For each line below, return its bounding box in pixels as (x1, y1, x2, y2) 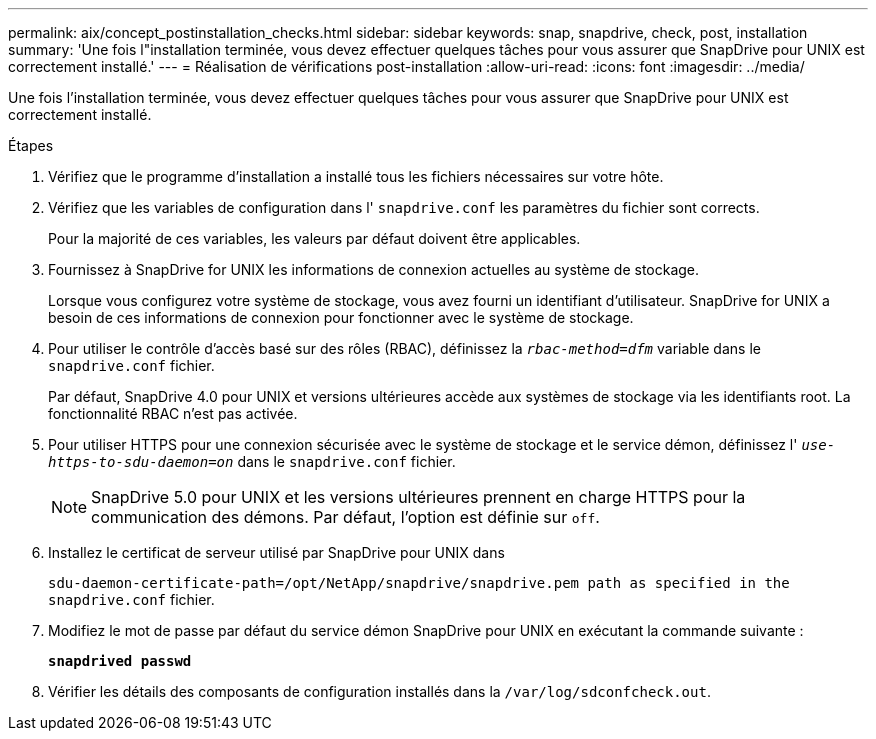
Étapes (8, 137, 54, 154)
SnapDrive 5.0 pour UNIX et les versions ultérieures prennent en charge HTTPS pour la (91, 487, 746, 507)
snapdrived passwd (48, 653, 192, 669)
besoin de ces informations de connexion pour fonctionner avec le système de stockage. (48, 309, 634, 326)
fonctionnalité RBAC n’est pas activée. (48, 405, 298, 422)
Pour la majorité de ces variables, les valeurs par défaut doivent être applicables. (48, 230, 581, 247)
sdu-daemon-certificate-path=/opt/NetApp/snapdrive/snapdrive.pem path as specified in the (48, 575, 790, 591)
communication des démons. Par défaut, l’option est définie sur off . (91, 507, 600, 527)
